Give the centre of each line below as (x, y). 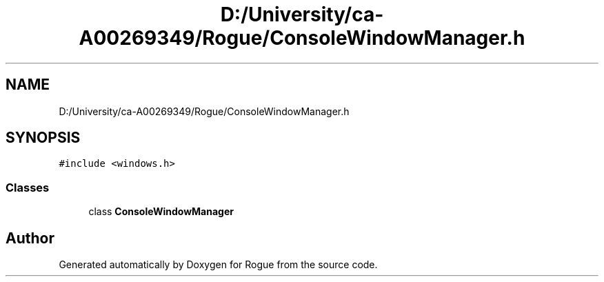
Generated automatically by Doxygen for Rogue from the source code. (218, 265)
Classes (28, 187)
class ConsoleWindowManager (161, 212)
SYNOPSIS (43, 138)
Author (30, 238)
